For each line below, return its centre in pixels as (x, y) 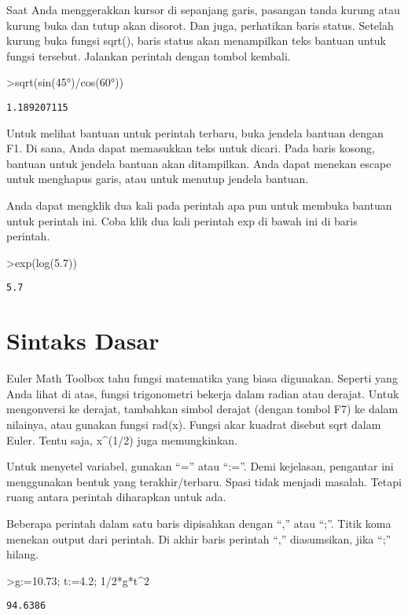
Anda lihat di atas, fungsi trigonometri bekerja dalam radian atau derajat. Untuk (203, 393)
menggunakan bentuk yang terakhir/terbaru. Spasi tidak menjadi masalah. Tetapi (204, 481)
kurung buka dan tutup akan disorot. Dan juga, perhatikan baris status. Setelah (200, 25)
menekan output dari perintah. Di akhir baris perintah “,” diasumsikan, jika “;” (199, 538)
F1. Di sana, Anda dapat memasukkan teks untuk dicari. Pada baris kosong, (191, 148)
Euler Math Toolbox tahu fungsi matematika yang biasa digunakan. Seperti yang (202, 378)
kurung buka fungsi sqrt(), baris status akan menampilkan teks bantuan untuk (196, 40)
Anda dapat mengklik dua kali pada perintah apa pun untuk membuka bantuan (199, 205)
